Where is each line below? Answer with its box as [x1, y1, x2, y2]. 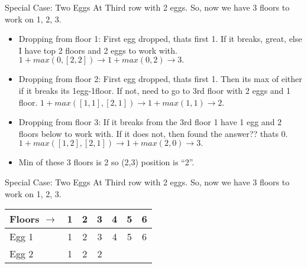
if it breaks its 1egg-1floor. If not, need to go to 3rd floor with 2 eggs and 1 [18, 84, 291, 96]
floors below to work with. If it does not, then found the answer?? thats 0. [18, 127, 288, 139]
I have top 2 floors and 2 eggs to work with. [18, 44, 177, 56]
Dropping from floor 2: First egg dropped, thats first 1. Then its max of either [18, 73, 302, 85]
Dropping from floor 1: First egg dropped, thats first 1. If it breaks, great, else [18, 32, 302, 45]
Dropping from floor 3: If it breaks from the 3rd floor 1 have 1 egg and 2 [18, 116, 282, 128]
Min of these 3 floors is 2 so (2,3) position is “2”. [18, 156, 195, 168]
